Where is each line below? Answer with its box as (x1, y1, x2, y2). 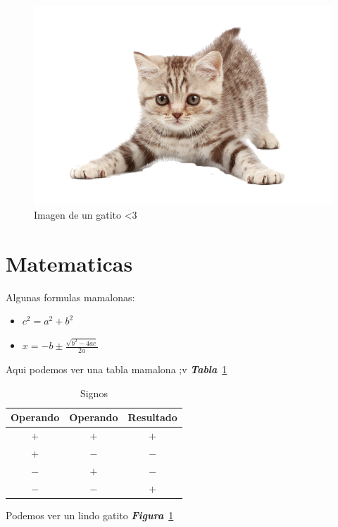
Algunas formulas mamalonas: (6, 289, 135, 304)
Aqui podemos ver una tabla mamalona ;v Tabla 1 (6, 362, 227, 377)
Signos (80, 385, 108, 400)
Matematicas (6, 248, 133, 277)
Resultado (127, 410, 177, 425)
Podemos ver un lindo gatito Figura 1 (6, 507, 174, 522)
